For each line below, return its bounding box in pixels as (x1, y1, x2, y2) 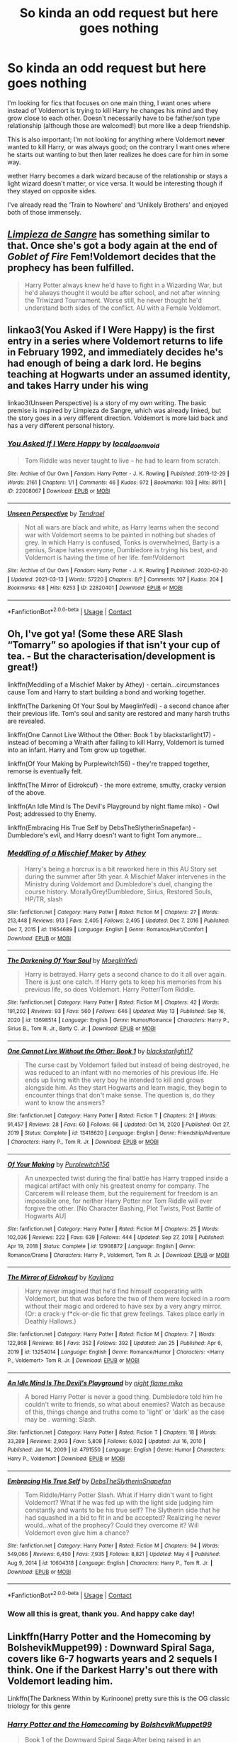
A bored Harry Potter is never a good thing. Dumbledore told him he (24, 1392, 223, 1401)
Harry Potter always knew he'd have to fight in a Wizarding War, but (24, 281, 223, 289)
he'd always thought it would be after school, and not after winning (24, 288, 220, 296)
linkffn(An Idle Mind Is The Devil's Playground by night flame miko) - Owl (7, 802, 220, 810)
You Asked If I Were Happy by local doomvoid (7, 439, 160, 450)
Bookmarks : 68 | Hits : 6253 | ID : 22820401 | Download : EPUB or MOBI (7, 584, 183, 591)
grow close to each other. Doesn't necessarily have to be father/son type (7, 114, 220, 122)
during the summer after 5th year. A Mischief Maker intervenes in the (24, 872, 227, 881)
